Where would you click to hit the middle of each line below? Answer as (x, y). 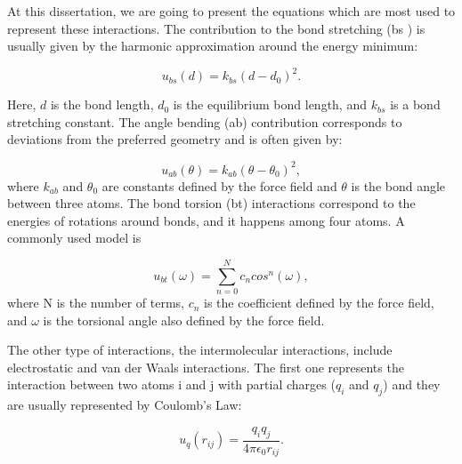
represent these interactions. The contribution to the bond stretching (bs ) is (216, 28)
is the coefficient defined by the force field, (319, 303)
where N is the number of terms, (96, 303)
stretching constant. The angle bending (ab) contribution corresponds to (205, 121)
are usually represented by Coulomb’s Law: (125, 405)
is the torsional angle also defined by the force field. (184, 320)
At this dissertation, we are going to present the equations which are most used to (231, 11)
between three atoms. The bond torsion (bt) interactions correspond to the (211, 203)
